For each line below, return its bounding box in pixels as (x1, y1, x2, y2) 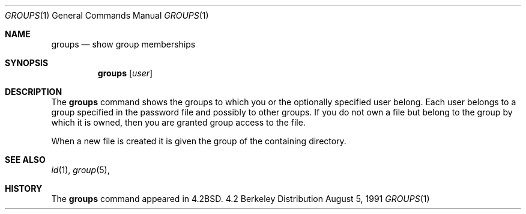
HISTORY (5, 183, 43, 194)
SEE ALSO (5, 154, 46, 165)
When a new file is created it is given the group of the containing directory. (51, 136, 346, 146)
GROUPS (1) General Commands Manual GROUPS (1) (5, 10, 209, 20)
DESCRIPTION (5, 87, 62, 97)
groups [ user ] (97, 68, 153, 78)
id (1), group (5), (51, 165, 110, 175)
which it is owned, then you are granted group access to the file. (51, 117, 306, 127)
